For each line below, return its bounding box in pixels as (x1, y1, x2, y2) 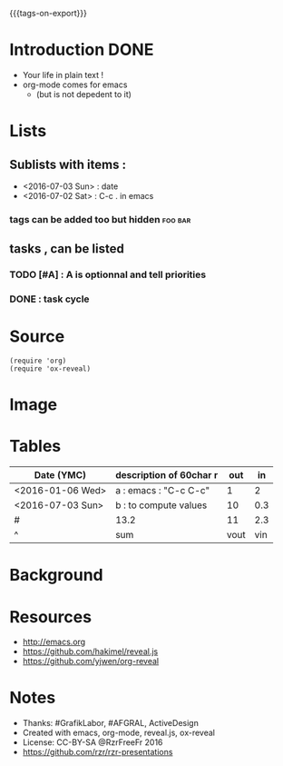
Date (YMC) (34, 469, 87, 482)
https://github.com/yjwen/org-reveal (22, 656, 160, 667)
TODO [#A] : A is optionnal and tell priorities (9, 268, 207, 281)
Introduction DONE (9, 40, 154, 60)
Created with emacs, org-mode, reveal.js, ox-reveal (22, 727, 216, 739)
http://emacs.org (22, 636, 86, 648)
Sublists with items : (9, 156, 127, 172)
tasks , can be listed (9, 241, 124, 257)
